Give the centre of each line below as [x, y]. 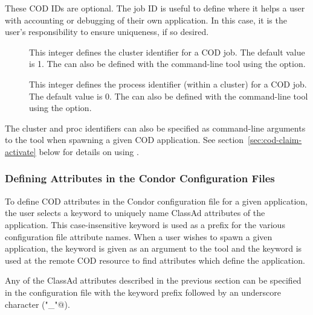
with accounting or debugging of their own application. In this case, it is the [146, 20]
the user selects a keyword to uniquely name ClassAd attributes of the [135, 213]
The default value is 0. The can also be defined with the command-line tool [169, 96]
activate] [21, 151]
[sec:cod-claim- [275, 140]
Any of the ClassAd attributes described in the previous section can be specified [153, 280]
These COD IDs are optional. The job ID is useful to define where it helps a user [155, 8]
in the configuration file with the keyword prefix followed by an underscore [143, 292]
